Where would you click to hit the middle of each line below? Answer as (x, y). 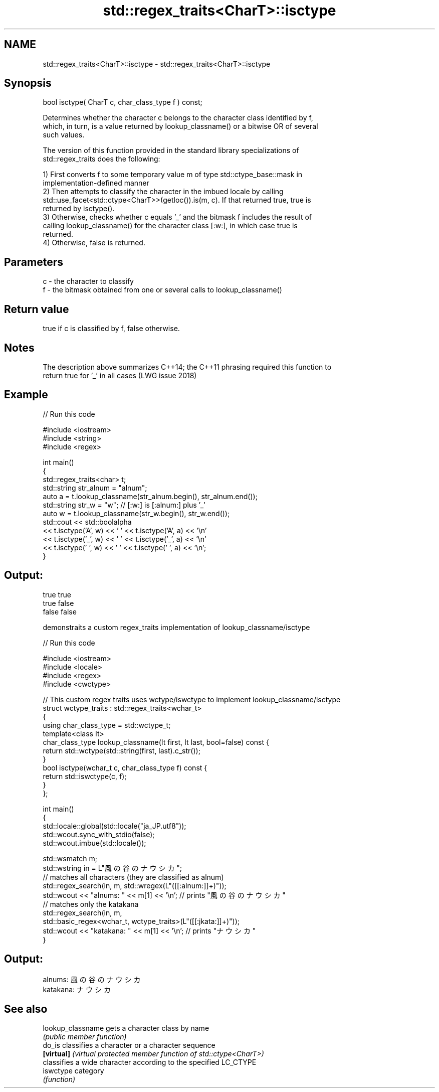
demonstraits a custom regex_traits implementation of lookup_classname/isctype (176, 627)
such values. (64, 135)
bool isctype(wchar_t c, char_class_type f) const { (125, 767)
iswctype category (73, 1071)
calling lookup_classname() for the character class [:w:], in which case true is (170, 226)
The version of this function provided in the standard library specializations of (171, 150)
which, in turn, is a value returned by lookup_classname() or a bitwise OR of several (180, 126)
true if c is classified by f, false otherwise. (111, 329)
